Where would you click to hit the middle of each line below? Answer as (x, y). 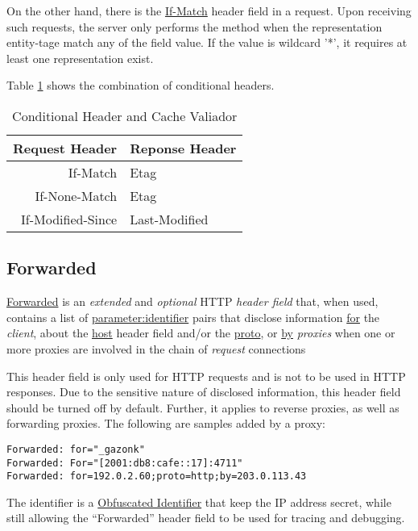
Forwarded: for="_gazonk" (76, 449)
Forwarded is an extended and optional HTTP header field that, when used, (192, 301)
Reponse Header (183, 148)
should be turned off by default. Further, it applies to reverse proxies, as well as (203, 407)
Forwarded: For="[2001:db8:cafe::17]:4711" (125, 463)
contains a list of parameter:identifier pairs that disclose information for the (193, 317)
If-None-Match (76, 195)
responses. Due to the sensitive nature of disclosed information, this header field (204, 392)
